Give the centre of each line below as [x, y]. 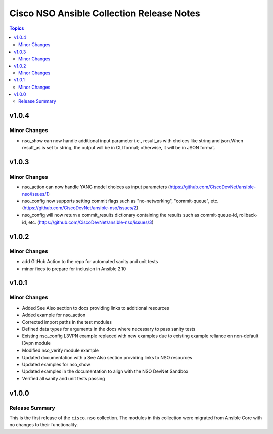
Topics [17, 28]
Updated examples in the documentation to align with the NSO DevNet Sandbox [105, 371]
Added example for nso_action [54, 315]
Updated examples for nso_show [56, 364]
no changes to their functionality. [44, 425]
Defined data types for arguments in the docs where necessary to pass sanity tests [109, 329]
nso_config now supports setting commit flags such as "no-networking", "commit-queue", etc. [120, 201]
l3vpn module [36, 343]
